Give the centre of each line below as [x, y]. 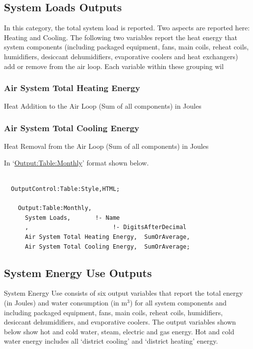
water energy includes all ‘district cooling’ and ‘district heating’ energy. [111, 341]
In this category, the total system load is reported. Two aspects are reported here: [127, 28]
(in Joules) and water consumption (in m [66, 302]
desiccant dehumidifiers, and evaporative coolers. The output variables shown [120, 322]
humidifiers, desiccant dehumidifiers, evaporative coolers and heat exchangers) [121, 56]
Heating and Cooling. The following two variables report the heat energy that [121, 37]
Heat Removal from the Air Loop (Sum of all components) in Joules [106, 146]
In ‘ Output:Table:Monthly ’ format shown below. [76, 162]
